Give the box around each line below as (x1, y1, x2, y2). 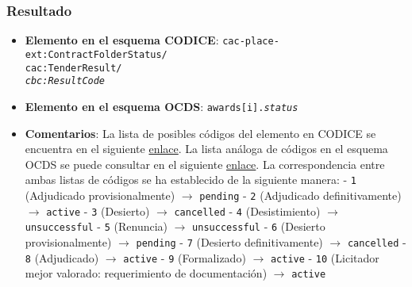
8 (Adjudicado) (25, 249, 99, 266)
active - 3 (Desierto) (46, 202, 150, 219)
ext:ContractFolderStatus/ (25, 48, 167, 60)
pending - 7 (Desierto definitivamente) (136, 233, 323, 250)
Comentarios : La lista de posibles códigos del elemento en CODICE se (25, 124, 376, 141)
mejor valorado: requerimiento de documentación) (25, 265, 268, 281)
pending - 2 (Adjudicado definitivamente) (199, 186, 402, 203)
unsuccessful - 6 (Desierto (192, 218, 325, 235)
